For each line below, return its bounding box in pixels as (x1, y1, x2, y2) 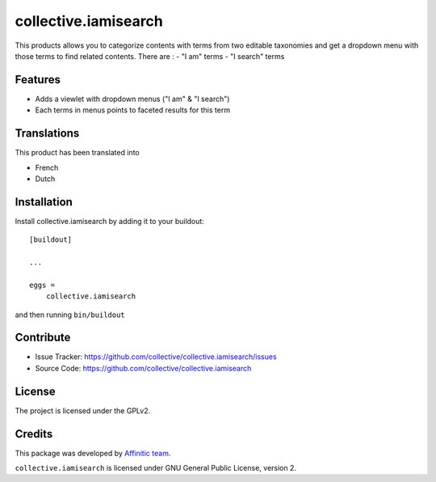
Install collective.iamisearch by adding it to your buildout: (15, 216, 205, 226)
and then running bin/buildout (15, 310, 125, 319)
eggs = (29, 280, 56, 290)
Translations (15, 126, 80, 141)
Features (15, 73, 61, 87)
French (35, 163, 59, 172)
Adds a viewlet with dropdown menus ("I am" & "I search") (35, 94, 230, 104)
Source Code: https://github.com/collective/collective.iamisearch (35, 363, 252, 373)
